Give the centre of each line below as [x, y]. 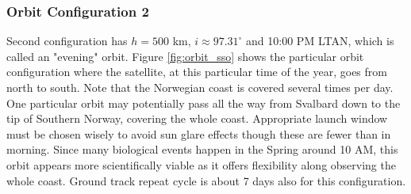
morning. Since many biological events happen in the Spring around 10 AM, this [202, 149]
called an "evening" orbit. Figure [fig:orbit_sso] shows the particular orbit [185, 56]
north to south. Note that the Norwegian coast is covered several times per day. [200, 87]
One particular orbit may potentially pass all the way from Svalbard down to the [204, 103]
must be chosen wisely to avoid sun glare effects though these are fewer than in [199, 133]
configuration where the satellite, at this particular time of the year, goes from [197, 72]
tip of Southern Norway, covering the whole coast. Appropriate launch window [197, 118]
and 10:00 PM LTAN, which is [320, 41]
